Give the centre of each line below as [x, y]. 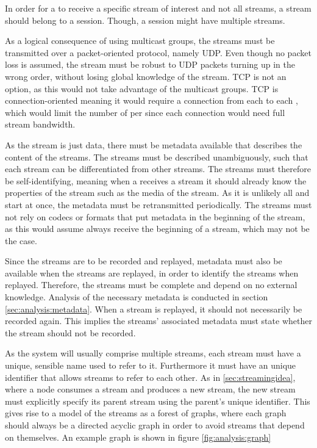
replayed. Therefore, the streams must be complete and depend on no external [151, 285]
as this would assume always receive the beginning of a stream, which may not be [157, 229]
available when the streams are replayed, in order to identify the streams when [152, 273]
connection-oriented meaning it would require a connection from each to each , [151, 100]
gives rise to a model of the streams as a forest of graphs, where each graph [146, 413]
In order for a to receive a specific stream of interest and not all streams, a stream [158, 8]
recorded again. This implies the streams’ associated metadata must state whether [158, 321]
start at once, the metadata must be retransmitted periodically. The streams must [158, 204]
